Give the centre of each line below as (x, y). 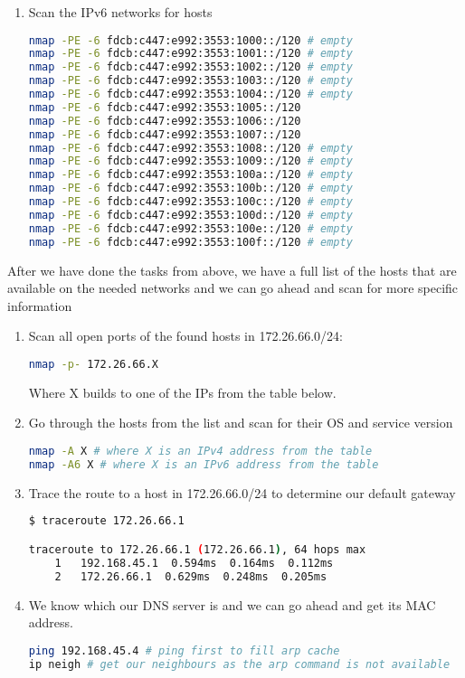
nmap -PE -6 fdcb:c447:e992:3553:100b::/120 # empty (190, 188)
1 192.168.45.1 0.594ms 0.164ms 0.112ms (194, 563)
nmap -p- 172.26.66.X (93, 364)
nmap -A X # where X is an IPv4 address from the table (200, 452)
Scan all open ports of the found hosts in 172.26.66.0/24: (185, 336)
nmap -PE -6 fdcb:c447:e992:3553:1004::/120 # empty (190, 94)
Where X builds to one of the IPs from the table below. (182, 392)
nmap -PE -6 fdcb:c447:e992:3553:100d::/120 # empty (190, 215)
